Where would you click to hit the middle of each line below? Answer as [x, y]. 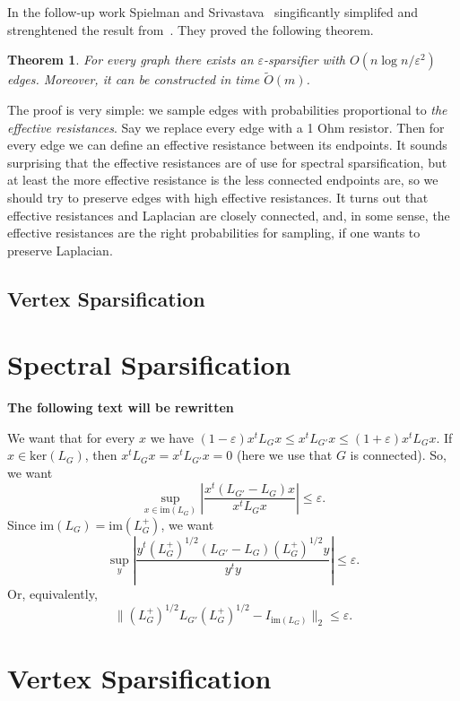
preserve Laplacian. [60, 250]
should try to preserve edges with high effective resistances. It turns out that [218, 197]
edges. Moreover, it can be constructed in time [134, 79]
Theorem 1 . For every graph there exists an [130, 60]
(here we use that [284, 455]
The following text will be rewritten [121, 407]
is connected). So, [399, 455]
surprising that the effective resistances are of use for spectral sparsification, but [227, 162]
